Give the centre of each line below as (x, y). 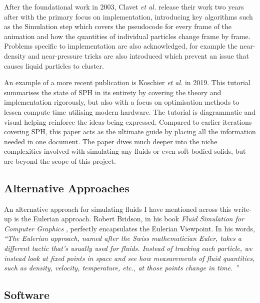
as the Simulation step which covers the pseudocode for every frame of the (118, 26)
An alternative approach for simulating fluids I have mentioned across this (118, 209)
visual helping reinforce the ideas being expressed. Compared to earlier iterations (128, 121)
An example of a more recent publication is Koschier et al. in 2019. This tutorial (127, 82)
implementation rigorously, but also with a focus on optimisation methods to (122, 102)
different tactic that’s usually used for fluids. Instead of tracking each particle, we (128, 248)
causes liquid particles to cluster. (54, 65)
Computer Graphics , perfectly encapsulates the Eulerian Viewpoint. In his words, (129, 228)
